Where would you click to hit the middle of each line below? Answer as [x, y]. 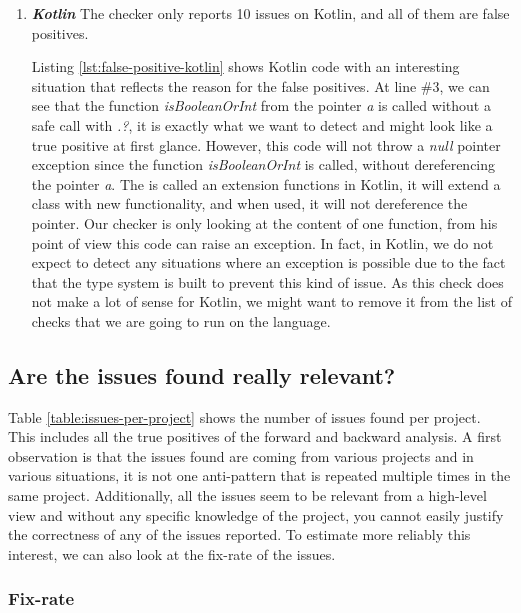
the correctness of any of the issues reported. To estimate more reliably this [239, 534]
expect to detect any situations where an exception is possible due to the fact [268, 262]
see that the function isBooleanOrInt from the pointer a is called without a [261, 105]
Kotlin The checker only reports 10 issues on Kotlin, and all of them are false [270, 13]
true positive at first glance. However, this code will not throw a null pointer [266, 144]
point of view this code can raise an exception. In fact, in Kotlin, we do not [262, 242]
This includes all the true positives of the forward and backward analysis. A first [255, 436]
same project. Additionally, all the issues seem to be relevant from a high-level [247, 495]
